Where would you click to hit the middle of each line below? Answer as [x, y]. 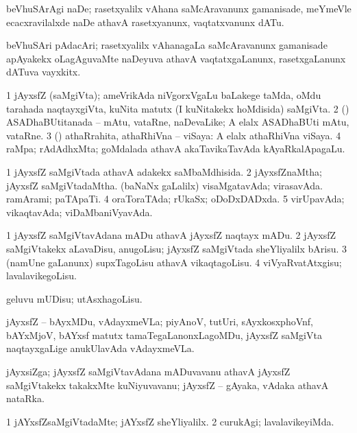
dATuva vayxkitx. [44, 72]
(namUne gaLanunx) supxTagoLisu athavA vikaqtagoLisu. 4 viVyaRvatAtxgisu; [174, 262]
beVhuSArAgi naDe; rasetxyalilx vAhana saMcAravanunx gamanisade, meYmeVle [179, 8]
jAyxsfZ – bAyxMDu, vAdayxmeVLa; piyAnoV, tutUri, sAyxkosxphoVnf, [160, 321]
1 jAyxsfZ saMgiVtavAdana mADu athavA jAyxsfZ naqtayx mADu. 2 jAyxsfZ [171, 235]
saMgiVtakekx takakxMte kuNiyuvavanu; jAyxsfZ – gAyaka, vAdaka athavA [168, 385]
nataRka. [25, 398]
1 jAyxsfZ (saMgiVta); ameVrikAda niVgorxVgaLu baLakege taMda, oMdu [164, 94]
